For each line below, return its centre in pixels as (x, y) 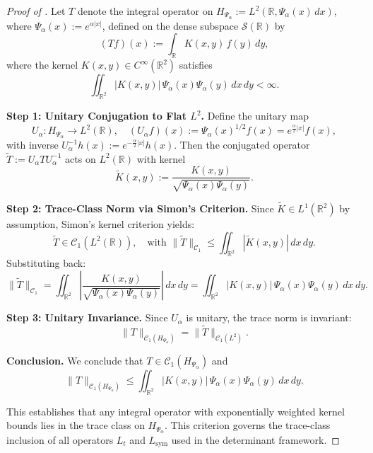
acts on (81, 158)
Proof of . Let (36, 11)
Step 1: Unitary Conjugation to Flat (96, 116)
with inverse (32, 144)
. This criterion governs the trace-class (248, 425)
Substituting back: (46, 263)
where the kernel (42, 65)
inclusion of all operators (60, 439)
